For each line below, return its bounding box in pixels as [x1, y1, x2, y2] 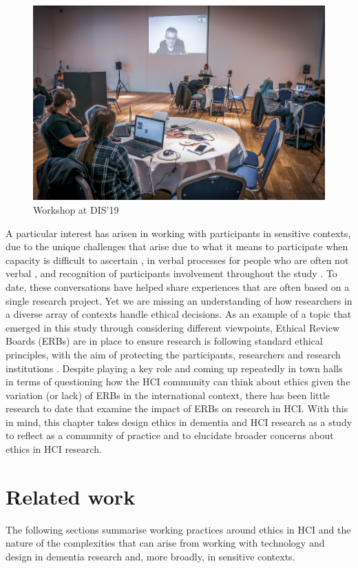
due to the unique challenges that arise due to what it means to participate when [6, 239, 348, 254]
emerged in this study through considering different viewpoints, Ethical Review [6, 320, 340, 334]
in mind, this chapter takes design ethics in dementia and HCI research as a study [6, 414, 352, 429]
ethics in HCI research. [6, 442, 102, 456]
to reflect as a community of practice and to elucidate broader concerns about [6, 428, 334, 443]
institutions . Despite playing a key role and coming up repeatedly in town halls [6, 361, 343, 375]
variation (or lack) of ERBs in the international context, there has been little [6, 387, 330, 402]
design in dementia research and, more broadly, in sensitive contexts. [6, 549, 295, 563]
